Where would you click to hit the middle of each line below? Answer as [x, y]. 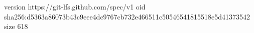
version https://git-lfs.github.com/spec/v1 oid [75, 6]
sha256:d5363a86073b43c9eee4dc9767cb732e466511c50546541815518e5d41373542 [127, 16]
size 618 [16, 26]
